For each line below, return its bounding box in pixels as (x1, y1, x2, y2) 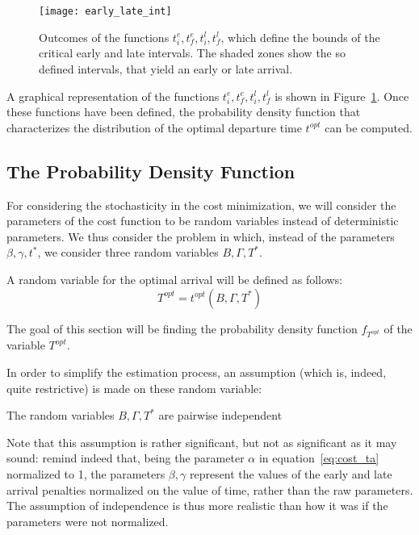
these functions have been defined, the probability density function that (6, 103, 361, 120)
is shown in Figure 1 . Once (274, 87, 409, 104)
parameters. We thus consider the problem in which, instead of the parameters (6, 228, 395, 245)
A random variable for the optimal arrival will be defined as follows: (6, 271, 343, 288)
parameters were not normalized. (6, 512, 169, 529)
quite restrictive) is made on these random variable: (6, 379, 262, 396)
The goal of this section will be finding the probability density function (6, 320, 358, 336)
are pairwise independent (158, 407, 283, 424)
